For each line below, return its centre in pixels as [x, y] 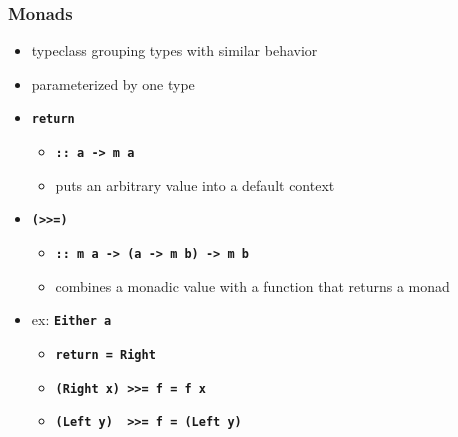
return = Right [105, 354]
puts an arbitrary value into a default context [195, 184]
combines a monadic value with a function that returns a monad [252, 285]
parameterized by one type [113, 83]
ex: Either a [71, 319]
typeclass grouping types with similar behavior [174, 50]
